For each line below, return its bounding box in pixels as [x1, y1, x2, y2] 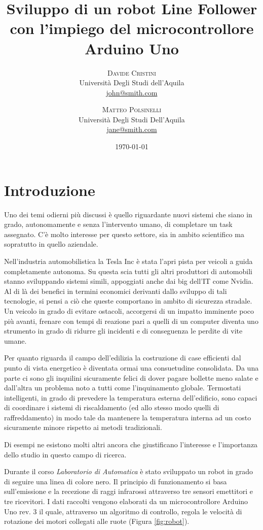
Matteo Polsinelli [102, 104, 162, 115]
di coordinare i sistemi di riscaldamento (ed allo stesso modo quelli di [4, 402, 219, 413]
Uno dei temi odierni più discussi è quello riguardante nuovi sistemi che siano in [4, 209, 252, 219]
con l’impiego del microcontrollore [10, 18, 254, 39]
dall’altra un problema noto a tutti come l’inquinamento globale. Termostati [4, 382, 241, 393]
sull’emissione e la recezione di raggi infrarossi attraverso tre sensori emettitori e [4, 486, 253, 496]
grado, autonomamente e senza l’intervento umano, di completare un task [4, 219, 233, 229]
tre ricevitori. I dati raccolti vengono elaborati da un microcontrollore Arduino [4, 496, 248, 507]
